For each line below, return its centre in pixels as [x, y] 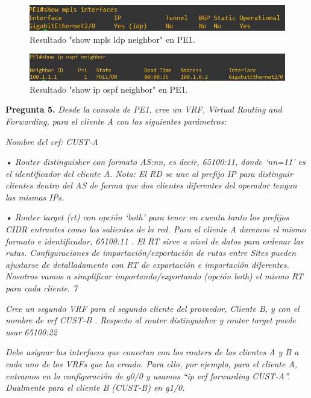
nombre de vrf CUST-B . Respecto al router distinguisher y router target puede [151, 320]
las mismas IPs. [35, 197]
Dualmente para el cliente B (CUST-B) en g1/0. [95, 387]
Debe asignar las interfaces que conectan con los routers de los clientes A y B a [152, 352]
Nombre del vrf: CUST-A [52, 141]
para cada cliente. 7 [42, 288]
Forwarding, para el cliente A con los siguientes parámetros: [116, 121]
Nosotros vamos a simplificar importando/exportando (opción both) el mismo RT [155, 276]
